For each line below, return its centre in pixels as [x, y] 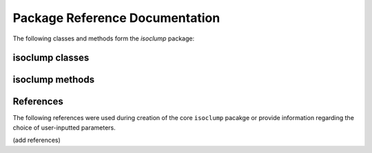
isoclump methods [54, 80]
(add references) [37, 140]
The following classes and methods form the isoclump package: [104, 38]
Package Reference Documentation [116, 18]
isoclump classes [51, 58]
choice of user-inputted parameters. [64, 128]
